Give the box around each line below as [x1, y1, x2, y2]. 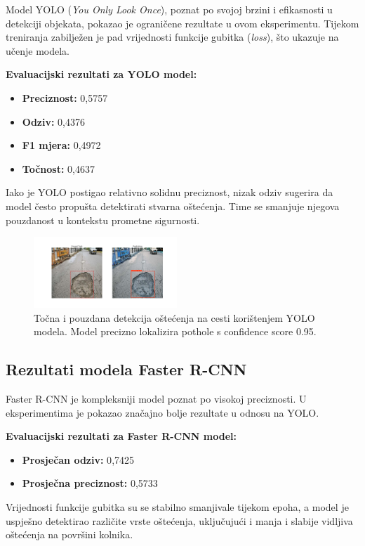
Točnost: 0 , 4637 [22, 161, 95, 176]
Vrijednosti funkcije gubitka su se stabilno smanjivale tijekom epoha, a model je [6, 500, 349, 514]
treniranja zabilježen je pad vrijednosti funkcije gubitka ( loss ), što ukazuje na [6, 30, 339, 44]
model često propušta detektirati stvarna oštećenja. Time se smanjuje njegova [6, 198, 340, 213]
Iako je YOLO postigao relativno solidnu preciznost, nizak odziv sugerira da [6, 185, 333, 200]
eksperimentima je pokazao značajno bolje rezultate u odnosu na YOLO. [6, 405, 319, 420]
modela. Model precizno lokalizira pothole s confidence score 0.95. [34, 324, 317, 339]
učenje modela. [6, 43, 69, 58]
